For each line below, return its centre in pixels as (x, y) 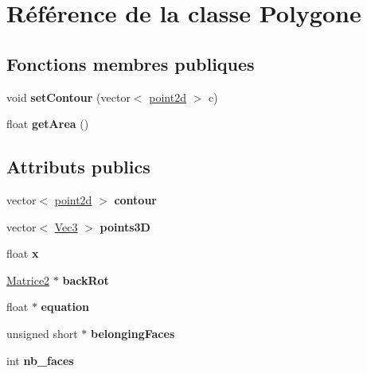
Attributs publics (78, 167)
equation (65, 307)
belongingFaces (133, 333)
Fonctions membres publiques (131, 63)
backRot (86, 280)
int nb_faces (40, 360)
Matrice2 (28, 280)
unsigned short (42, 333)
